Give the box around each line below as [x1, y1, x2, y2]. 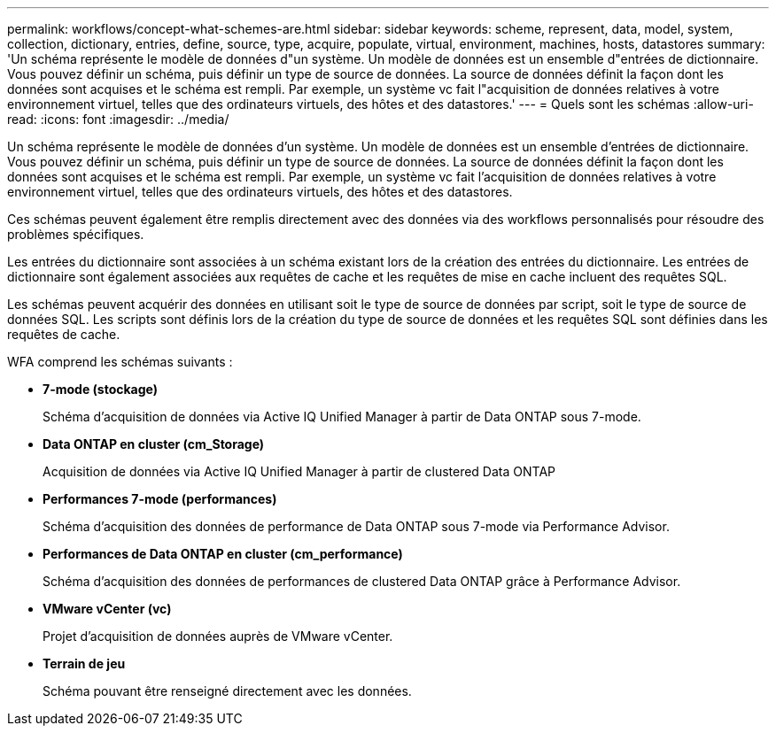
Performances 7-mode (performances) [43, 491, 277, 506]
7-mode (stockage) [43, 382, 158, 397]
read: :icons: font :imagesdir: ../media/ [7, 112, 229, 127]
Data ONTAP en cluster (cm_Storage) [43, 436, 265, 451]
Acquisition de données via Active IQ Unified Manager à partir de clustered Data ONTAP [43, 464, 555, 479]
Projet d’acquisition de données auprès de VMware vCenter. [43, 629, 393, 644]
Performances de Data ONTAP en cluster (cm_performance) [43, 546, 403, 561]
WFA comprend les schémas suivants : [7, 354, 233, 369]
